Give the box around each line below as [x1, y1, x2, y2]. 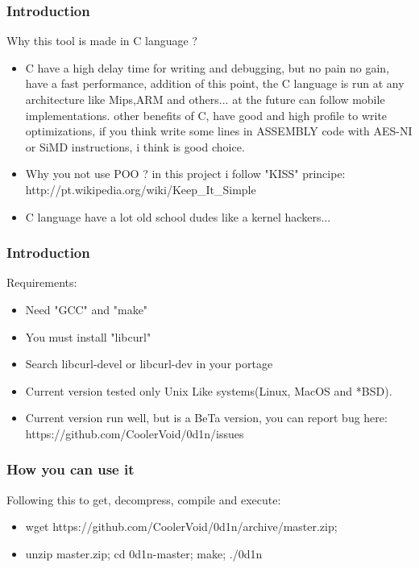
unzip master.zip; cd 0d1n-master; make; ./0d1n [25, 545, 263, 562]
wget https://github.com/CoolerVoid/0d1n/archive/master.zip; [25, 518, 338, 535]
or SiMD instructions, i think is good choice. [25, 138, 245, 155]
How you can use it [6, 459, 135, 479]
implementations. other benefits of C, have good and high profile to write [25, 106, 388, 123]
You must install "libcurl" [25, 328, 151, 345]
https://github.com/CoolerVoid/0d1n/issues [25, 425, 244, 442]
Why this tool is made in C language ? [6, 32, 197, 49]
